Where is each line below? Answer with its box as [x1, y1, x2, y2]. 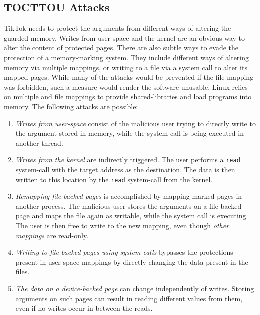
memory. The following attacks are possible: [4, 101, 138, 111]
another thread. [15, 137, 63, 148]
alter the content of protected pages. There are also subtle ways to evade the [4, 42, 238, 53]
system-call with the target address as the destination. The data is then [15, 164, 235, 174]
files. [15, 266, 30, 277]
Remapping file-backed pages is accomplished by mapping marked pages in [15, 191, 242, 201]
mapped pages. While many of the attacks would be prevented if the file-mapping [4, 72, 254, 82]
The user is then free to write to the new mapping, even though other [15, 220, 229, 231]
